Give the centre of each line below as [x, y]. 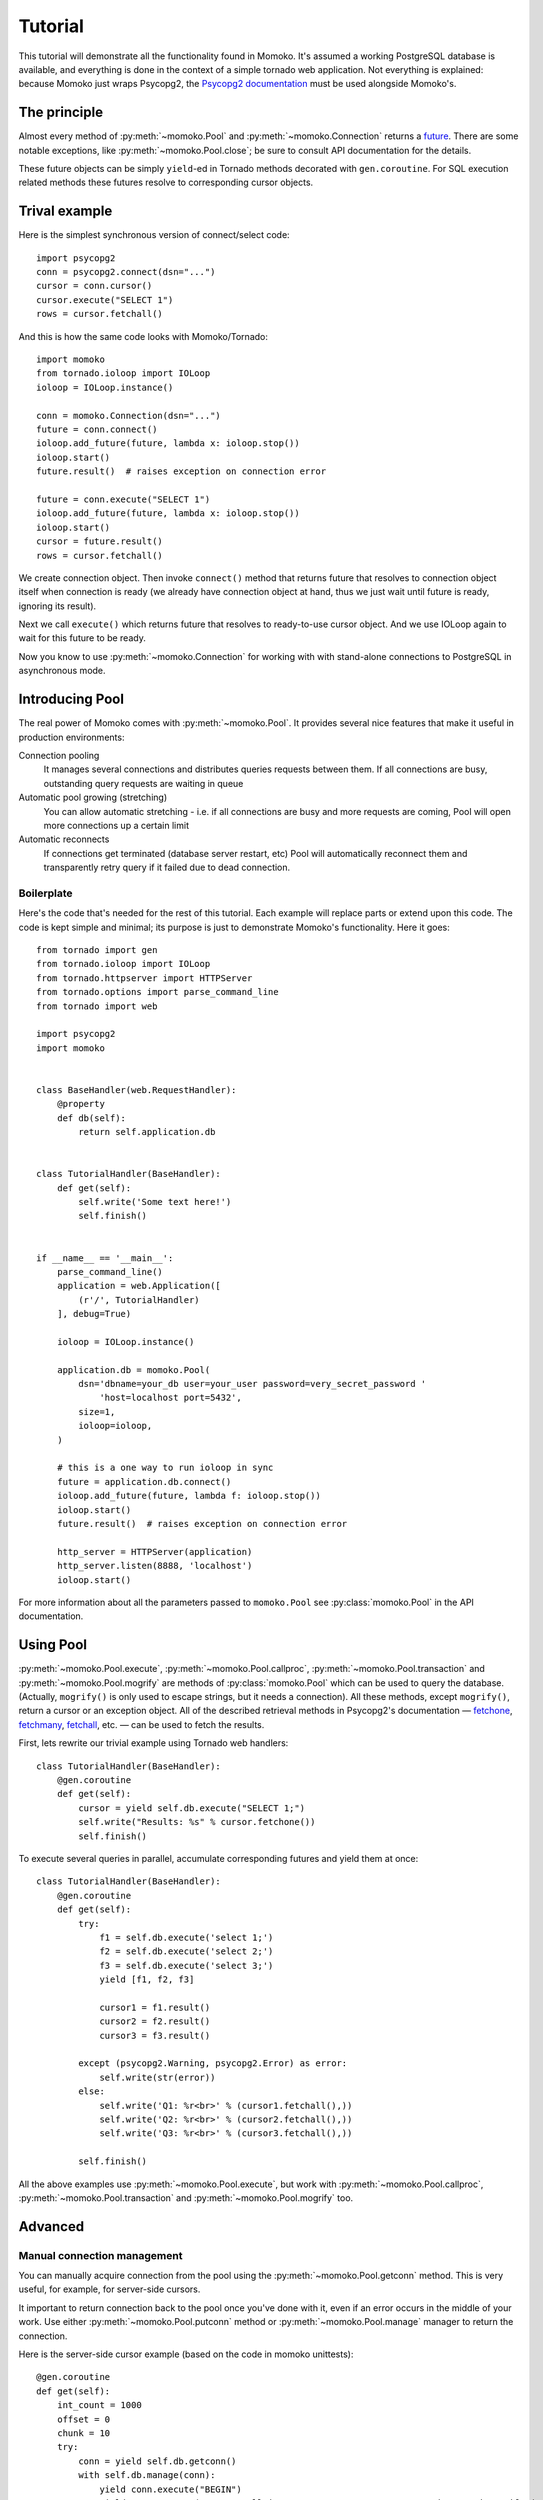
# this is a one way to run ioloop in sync [165, 1468]
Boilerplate [46, 893]
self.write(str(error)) [157, 2077]
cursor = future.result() [100, 541]
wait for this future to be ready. [82, 638]
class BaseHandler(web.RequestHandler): [136, 1089]
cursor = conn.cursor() [94, 286]
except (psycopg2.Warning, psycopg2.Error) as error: [213, 2063]
